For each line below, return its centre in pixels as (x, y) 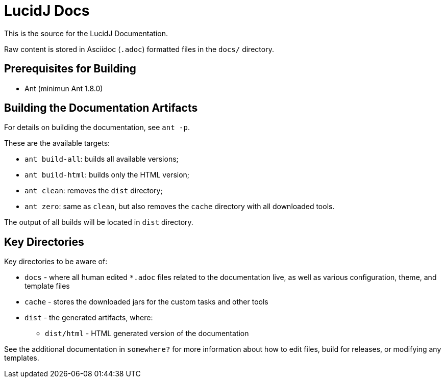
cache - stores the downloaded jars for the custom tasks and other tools (146, 302)
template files (47, 286)
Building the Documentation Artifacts (101, 108)
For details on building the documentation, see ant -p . (97, 128)
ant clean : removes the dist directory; (94, 191)
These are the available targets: (57, 143)
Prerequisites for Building (70, 69)
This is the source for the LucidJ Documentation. (86, 33)
